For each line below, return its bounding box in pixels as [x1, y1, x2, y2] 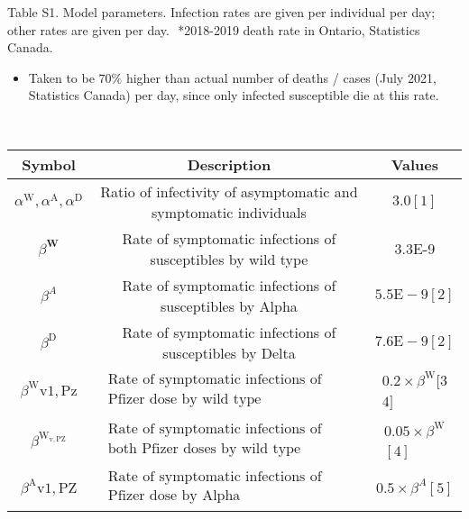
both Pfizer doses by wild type [107, 442, 301, 457]
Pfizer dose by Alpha [107, 488, 241, 504]
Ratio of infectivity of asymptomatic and [100, 180, 358, 202]
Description [187, 153, 271, 175]
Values [391, 153, 439, 175]
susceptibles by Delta [162, 341, 296, 363]
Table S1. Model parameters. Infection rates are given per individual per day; [7, 3, 436, 21]
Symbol [22, 153, 76, 175]
